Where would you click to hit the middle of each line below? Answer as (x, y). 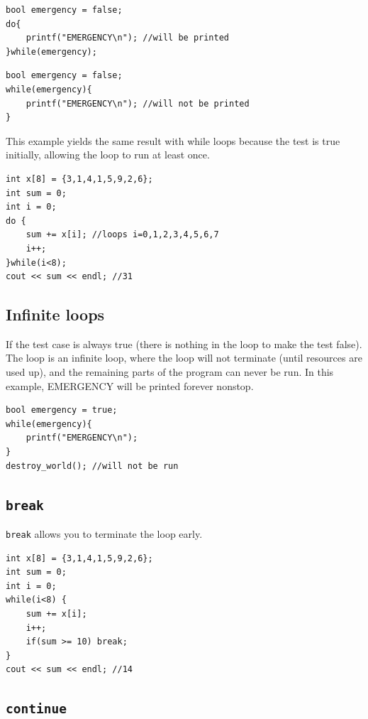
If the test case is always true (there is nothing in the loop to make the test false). (184, 344)
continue (36, 709)
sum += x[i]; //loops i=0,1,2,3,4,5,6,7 (122, 235)
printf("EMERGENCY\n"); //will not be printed (138, 103)
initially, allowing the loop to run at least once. (108, 155)
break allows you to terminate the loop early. (104, 534)
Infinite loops (55, 314)
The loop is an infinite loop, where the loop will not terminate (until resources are (184, 358)
